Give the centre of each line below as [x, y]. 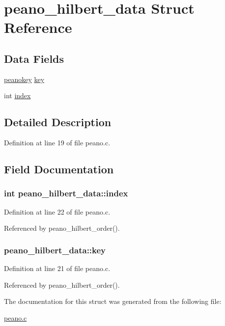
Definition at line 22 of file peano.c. [57, 211]
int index [17, 95]
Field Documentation [59, 169]
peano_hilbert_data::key [55, 250]
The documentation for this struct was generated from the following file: [113, 301]
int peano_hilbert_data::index [66, 193]
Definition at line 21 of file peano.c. [57, 268]
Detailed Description [58, 122]
